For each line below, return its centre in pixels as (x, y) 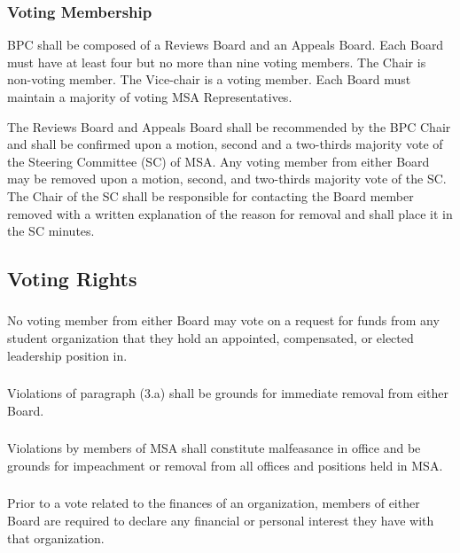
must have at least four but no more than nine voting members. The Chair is (217, 62)
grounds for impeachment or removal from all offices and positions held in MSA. (225, 465)
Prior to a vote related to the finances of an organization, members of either (214, 503)
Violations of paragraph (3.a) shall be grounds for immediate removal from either (228, 393)
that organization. (56, 537)
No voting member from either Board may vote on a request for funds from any (223, 320)
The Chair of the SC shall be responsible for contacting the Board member (211, 195)
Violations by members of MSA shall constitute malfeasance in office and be (214, 448)
